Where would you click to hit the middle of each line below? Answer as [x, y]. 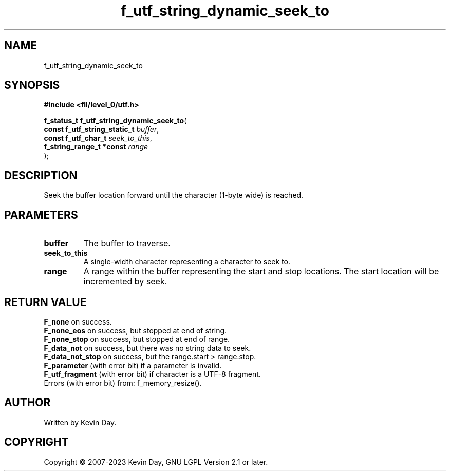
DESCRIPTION [41, 175]
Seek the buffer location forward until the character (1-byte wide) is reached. [174, 195]
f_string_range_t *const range [96, 147]
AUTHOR [27, 403]
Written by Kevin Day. [80, 422]
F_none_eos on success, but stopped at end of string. [135, 330]
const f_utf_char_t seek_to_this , [98, 138]
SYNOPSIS [32, 85]
